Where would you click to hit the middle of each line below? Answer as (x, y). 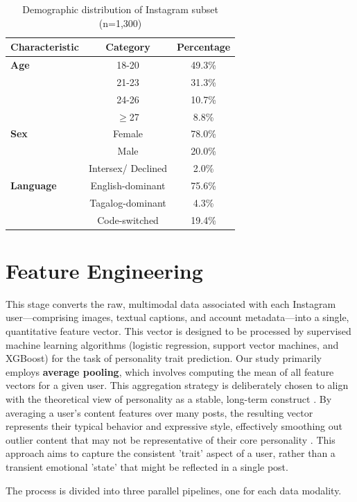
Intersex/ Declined (128, 168)
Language (34, 185)
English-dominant (128, 185)
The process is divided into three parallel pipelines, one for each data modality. (174, 490)
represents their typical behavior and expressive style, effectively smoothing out (174, 426)
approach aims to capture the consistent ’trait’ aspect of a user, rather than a (171, 453)
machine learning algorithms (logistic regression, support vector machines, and (172, 344)
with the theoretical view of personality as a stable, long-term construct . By (169, 399)
